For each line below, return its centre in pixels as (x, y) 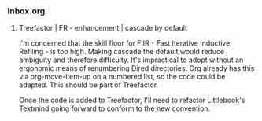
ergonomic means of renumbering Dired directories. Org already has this (137, 68)
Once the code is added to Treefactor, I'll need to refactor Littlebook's (132, 101)
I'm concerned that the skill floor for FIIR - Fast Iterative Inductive (124, 43)
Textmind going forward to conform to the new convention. (114, 108)
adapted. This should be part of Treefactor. (89, 85)
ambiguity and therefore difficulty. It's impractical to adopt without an (131, 60)
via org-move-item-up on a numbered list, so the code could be (122, 77)
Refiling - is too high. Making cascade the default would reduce (122, 52)
